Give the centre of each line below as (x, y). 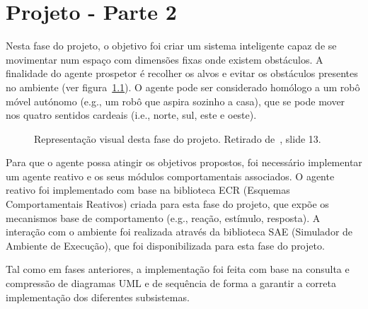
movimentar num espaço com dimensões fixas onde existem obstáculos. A (165, 59)
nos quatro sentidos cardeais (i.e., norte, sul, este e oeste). (131, 115)
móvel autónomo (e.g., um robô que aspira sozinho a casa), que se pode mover (176, 101)
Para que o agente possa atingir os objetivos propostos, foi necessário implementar (184, 162)
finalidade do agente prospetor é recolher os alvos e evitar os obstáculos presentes (182, 73)
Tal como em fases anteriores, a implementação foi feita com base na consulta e (178, 269)
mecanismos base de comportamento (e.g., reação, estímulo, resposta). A (163, 217)
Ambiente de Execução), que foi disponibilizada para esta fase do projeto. (165, 245)
